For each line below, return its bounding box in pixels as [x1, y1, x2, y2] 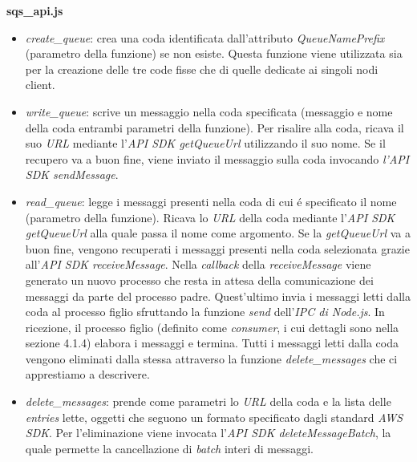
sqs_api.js [6, 2, 63, 18]
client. [25, 76, 55, 93]
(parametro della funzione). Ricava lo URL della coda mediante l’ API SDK [25, 209, 395, 225]
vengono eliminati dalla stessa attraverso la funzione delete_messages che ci [25, 350, 398, 367]
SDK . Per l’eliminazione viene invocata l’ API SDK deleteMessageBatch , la [25, 424, 391, 441]
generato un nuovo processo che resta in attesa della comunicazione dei [25, 271, 374, 288]
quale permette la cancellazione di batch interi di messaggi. [25, 440, 314, 456]
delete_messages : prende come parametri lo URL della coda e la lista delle [25, 393, 391, 410]
